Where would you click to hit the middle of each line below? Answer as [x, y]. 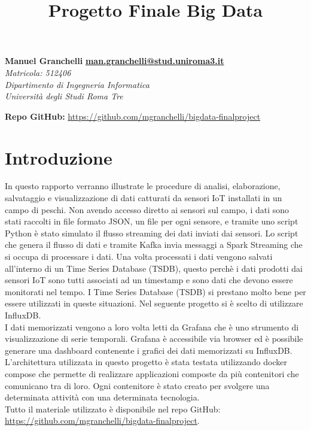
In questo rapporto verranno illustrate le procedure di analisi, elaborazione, [143, 186]
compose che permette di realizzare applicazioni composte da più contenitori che [152, 373]
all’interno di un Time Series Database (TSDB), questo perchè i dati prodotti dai [154, 268]
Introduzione [59, 157]
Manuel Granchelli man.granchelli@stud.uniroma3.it [115, 61]
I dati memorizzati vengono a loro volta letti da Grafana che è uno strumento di [152, 327]
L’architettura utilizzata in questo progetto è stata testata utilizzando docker [146, 362]
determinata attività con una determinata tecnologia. [102, 397]
